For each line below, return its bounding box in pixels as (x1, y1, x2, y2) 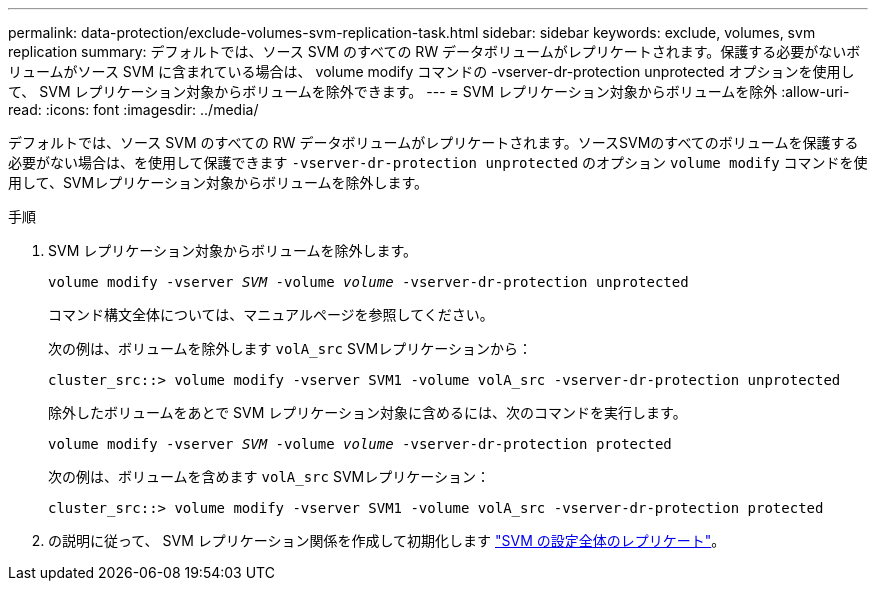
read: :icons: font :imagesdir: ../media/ (8, 101, 259, 118)
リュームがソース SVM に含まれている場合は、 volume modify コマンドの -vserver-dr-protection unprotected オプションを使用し (8, 63, 855, 80)
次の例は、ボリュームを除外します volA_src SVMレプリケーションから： (48, 340, 532, 357)
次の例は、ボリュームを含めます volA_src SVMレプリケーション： (48, 468, 490, 485)
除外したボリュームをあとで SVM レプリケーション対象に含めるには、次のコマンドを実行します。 (48, 404, 687, 421)
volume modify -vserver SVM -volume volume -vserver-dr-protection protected (48, 436, 672, 452)
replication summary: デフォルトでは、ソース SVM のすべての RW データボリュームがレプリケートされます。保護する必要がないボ (8, 43, 861, 60)
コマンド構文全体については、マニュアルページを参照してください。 (48, 306, 494, 323)
